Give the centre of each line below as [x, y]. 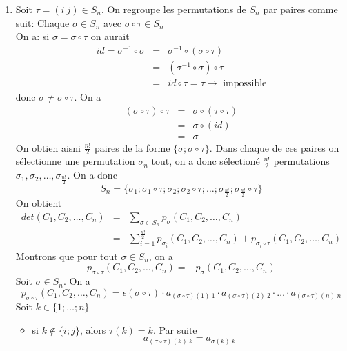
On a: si [32, 36]
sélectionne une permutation [75, 161]
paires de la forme [132, 147]
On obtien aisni [48, 147]
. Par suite [175, 329]
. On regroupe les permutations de [173, 9]
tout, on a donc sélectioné [206, 161]
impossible [245, 83]
